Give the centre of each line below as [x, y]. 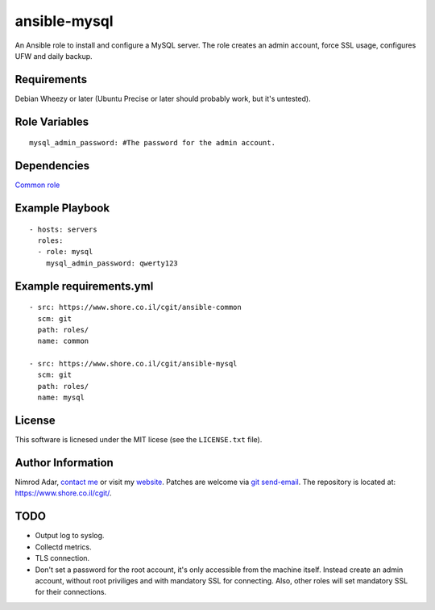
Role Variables [52, 121]
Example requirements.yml [84, 286]
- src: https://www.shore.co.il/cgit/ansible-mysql [133, 364]
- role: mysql [65, 252]
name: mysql [61, 398]
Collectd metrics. [63, 547]
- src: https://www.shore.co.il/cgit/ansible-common [135, 307]
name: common [63, 341]
